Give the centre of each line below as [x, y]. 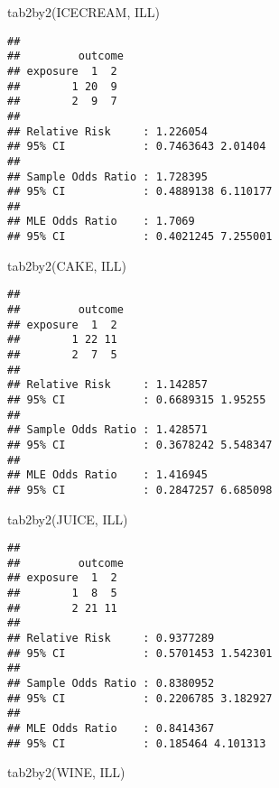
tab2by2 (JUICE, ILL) [68, 519]
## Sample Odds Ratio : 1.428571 [107, 430]
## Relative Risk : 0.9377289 [111, 639]
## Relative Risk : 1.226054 [107, 131]
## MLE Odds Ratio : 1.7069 [101, 222]
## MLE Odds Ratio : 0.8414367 [111, 729]
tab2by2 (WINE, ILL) [66, 772]
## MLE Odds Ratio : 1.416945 [107, 475]
